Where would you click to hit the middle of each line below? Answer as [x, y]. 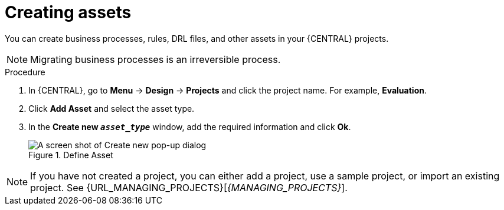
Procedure [25, 72]
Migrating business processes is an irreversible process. [156, 59]
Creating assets [68, 12]
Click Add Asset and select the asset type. [112, 108]
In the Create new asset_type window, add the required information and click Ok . [190, 126]
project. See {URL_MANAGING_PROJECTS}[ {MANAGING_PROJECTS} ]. [189, 187]
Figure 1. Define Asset [71, 155]
